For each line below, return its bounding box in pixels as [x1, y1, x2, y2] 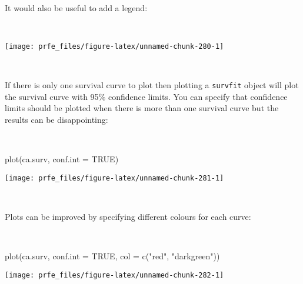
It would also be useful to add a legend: [5, 1, 148, 14]
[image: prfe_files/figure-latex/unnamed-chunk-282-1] [5, 270, 224, 279]
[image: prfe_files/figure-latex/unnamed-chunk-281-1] [5, 173, 224, 182]
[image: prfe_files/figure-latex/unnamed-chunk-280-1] [5, 42, 224, 51]
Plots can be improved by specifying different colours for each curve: [5, 210, 251, 222]
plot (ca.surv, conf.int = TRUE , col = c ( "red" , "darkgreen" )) [5, 250, 220, 262]
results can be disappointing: [5, 113, 108, 125]
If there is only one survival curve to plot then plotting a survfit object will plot [5, 79, 299, 91]
